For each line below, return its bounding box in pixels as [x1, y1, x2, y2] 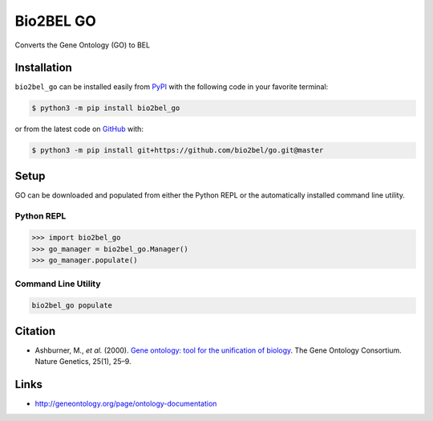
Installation [14, 61, 72, 75]
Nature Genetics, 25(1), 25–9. [34, 357, 132, 366]
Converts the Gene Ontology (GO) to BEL [14, 40, 151, 50]
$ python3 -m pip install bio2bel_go [31, 104, 180, 112]
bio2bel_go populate [31, 301, 112, 310]
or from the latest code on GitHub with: [14, 125, 144, 134]
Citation [14, 324, 56, 337]
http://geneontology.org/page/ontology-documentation [34, 399, 217, 409]
